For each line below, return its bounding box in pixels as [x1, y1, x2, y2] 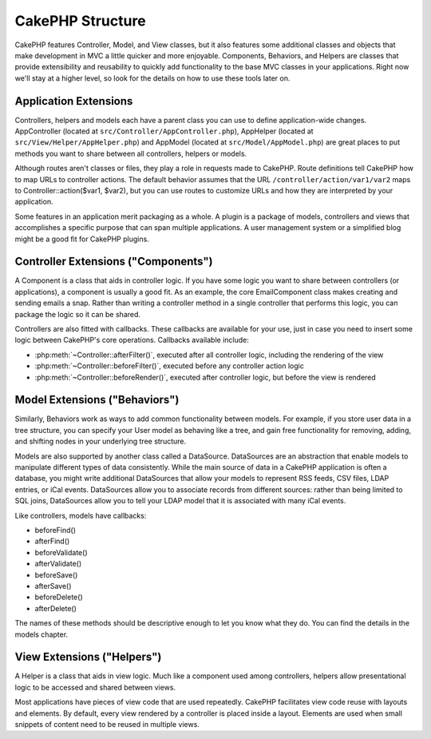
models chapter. [14, 630, 68, 639]
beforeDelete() [34, 592, 83, 602]
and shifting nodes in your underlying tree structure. [14, 436, 187, 447]
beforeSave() [34, 570, 78, 579]
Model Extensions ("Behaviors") [14, 393, 180, 407]
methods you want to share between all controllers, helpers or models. [14, 149, 247, 158]
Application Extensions [14, 94, 133, 108]
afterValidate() [34, 559, 82, 569]
